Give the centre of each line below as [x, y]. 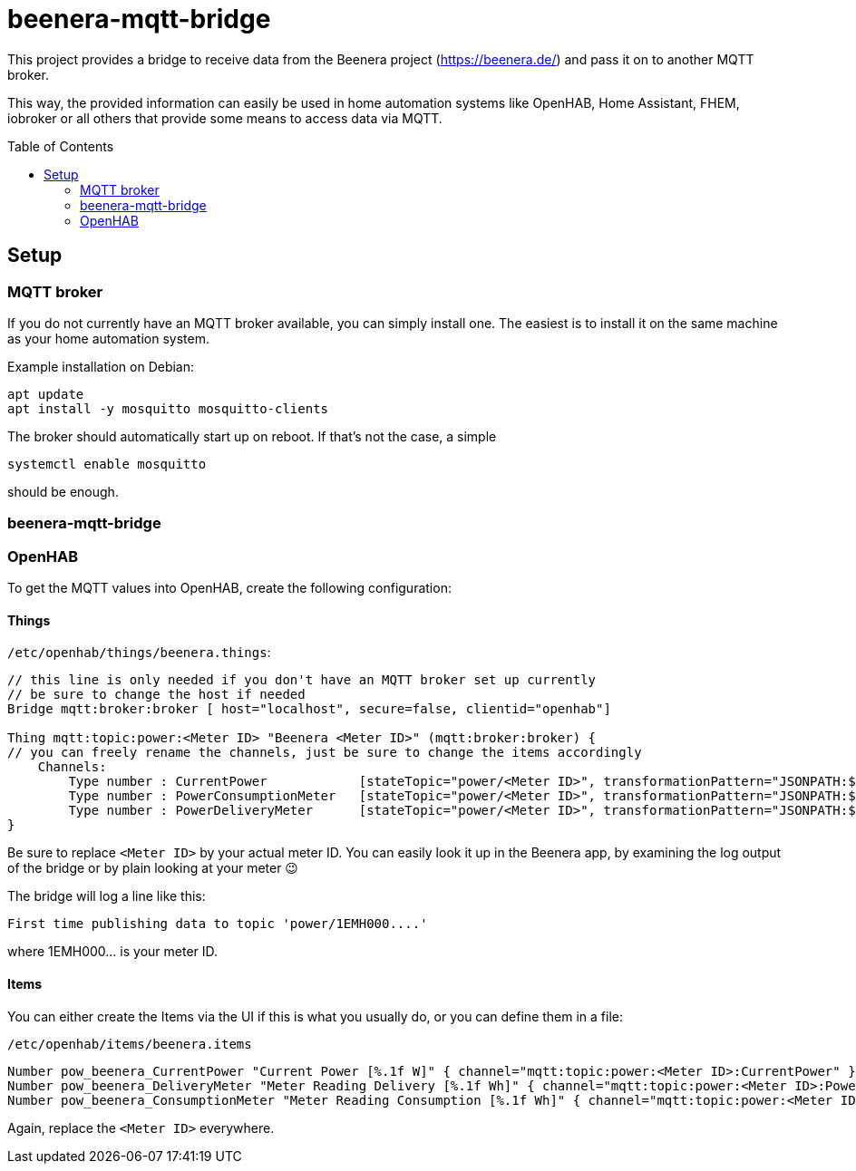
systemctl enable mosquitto [107, 464]
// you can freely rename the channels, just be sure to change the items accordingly [325, 753]
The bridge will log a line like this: [107, 896]
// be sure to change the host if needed [156, 695]
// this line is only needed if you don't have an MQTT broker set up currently [302, 680]
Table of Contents [61, 146]
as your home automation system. [108, 338]
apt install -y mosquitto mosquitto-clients [168, 408]
